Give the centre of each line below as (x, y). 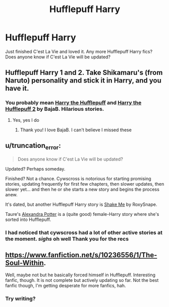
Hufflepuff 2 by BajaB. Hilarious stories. (55, 109)
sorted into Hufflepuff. (28, 219)
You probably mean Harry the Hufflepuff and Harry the (73, 103)
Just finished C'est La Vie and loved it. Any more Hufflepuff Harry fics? (79, 51)
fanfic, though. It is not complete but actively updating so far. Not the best (82, 280)
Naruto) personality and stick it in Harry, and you (83, 81)
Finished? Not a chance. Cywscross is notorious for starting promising (78, 178)
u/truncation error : (33, 146)
